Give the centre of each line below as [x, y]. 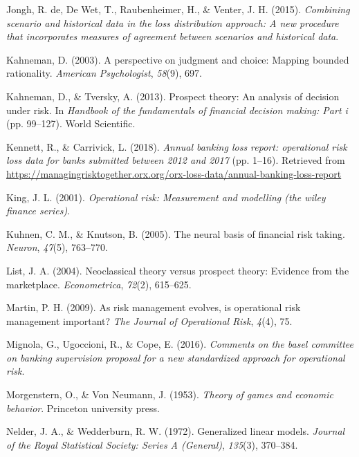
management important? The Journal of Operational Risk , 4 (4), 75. [149, 320]
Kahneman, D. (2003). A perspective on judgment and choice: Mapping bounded [178, 59]
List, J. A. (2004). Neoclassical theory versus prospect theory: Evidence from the [178, 270]
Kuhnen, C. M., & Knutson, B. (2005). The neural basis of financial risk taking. [176, 233]
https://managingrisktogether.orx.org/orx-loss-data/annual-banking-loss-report [174, 173]
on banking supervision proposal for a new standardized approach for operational [176, 357]
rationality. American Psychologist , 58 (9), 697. [104, 73]
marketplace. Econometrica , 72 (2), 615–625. [99, 284]
